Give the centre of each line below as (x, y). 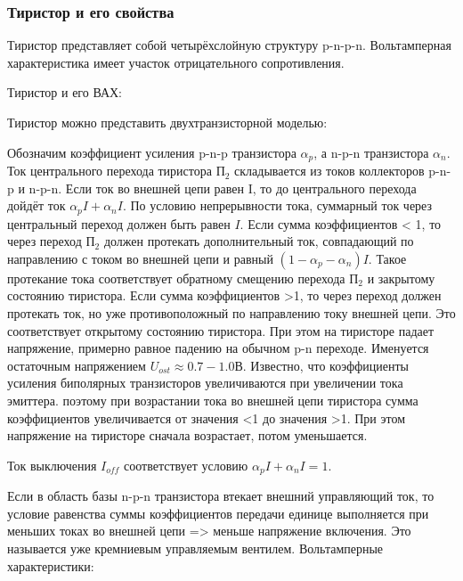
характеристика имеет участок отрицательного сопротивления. (176, 62)
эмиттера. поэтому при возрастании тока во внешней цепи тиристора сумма (213, 401)
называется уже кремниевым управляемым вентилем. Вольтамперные (195, 548)
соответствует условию (186, 465)
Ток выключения (52, 465)
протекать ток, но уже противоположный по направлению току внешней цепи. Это (231, 313)
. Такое (387, 258)
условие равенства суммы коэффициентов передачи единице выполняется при (218, 513)
